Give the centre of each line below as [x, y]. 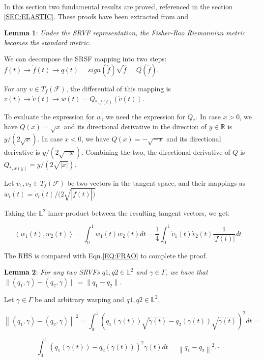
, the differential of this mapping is [118, 88]
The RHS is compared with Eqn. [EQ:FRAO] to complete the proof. [106, 255]
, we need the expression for [143, 117]
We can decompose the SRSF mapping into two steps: [85, 59]
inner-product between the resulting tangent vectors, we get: [139, 212]
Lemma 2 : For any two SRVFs [52, 272]
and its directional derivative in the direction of [135, 126]
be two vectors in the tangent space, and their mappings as [156, 182]
